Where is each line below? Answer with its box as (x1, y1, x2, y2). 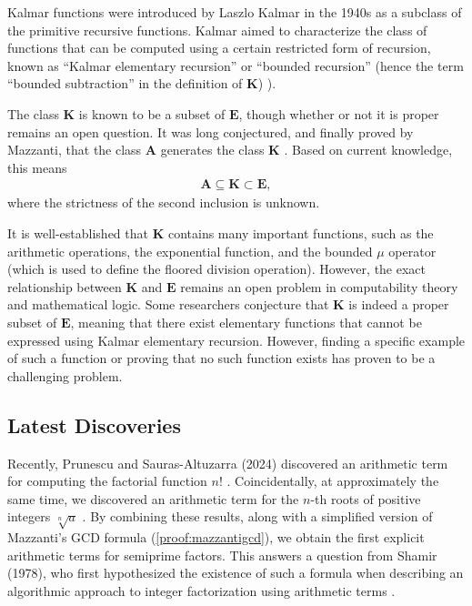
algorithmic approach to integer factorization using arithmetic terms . (7, 581, 396, 600)
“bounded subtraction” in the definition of (7, 74, 243, 93)
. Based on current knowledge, (284, 140, 453, 159)
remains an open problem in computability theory (180, 277, 458, 296)
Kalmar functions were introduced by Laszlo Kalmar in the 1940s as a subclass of (7, 3, 462, 21)
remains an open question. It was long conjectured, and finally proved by (7, 122, 414, 141)
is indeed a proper (348, 295, 449, 314)
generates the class (160, 140, 265, 159)
